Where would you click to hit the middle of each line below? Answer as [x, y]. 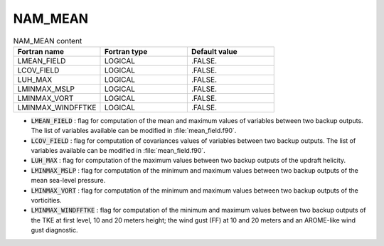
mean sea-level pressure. [68, 181]
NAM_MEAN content [48, 41]
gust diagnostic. [54, 230]
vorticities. [46, 200]
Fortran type [126, 51]
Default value [214, 51]
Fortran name [41, 51]
